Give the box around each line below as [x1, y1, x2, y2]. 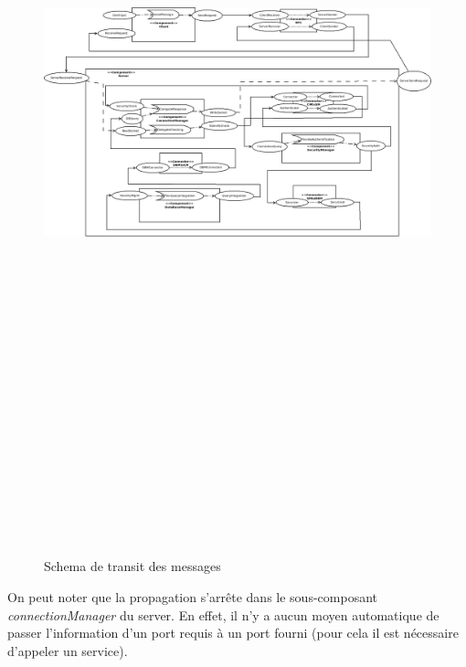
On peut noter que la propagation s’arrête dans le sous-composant [7, 588, 377, 607]
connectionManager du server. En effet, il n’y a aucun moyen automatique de [7, 605, 440, 624]
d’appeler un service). [7, 641, 128, 660]
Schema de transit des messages [44, 556, 221, 576]
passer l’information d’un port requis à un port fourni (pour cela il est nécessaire [7, 623, 459, 642]
